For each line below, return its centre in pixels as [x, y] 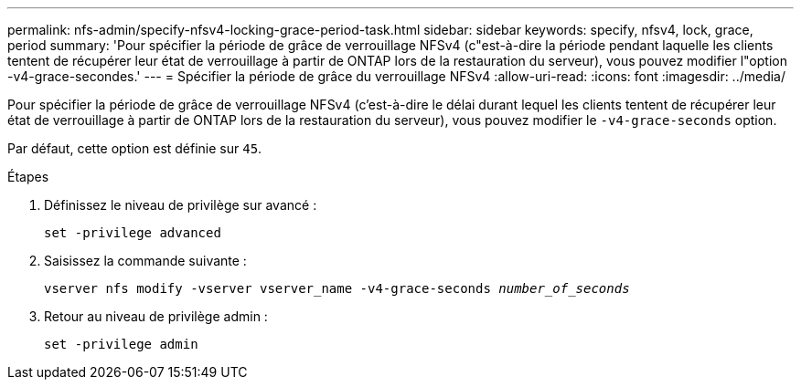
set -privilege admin [121, 344]
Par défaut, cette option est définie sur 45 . [135, 148]
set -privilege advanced [133, 233]
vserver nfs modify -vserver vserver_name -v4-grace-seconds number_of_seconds [337, 288]
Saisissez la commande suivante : [145, 261]
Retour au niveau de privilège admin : [156, 316]
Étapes [28, 177]
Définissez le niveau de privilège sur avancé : [181, 205]
